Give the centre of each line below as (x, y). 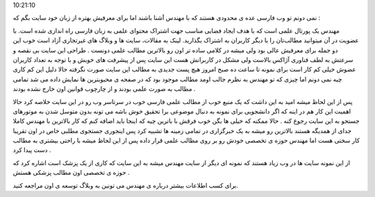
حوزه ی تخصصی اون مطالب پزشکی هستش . (71, 173)
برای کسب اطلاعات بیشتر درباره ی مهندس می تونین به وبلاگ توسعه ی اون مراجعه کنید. (126, 185)
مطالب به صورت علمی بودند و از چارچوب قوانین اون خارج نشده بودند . (104, 89)
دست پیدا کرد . (32, 150)
